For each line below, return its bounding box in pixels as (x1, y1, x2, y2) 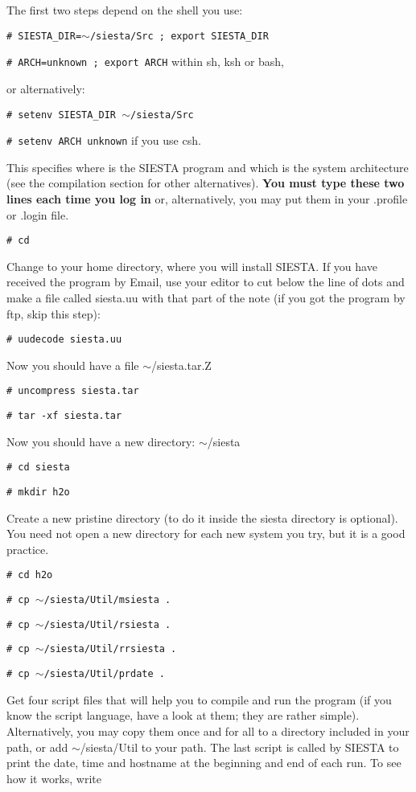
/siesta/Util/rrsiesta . (43, 643, 177, 655)
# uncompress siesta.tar (6, 385, 139, 397)
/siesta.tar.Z (151, 356, 212, 373)
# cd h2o (6, 569, 53, 581)
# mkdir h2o (6, 486, 70, 499)
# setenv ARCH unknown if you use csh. (6, 132, 201, 149)
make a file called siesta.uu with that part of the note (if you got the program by (6, 289, 406, 306)
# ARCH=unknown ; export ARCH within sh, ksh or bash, (6, 53, 285, 70)
